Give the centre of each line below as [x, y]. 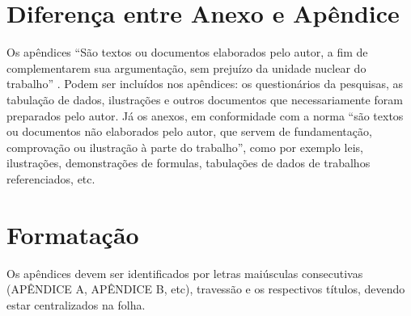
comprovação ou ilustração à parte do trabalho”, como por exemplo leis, [185, 147]
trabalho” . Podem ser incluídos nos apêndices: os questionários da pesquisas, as [205, 84]
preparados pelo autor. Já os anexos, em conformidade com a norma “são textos [205, 115]
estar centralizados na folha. [76, 304]
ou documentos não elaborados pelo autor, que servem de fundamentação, [189, 131]
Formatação [73, 234]
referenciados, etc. [51, 178]
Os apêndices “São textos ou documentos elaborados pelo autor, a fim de [187, 52]
